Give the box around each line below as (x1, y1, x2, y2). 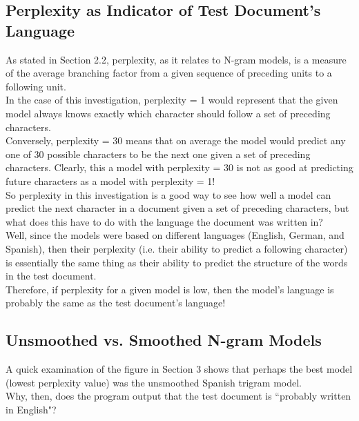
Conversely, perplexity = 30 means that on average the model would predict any (6, 133, 346, 148)
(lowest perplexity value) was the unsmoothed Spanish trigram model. (6, 375, 302, 389)
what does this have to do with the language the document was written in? (6, 214, 323, 228)
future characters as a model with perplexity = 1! (6, 173, 215, 188)
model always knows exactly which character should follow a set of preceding (6, 106, 331, 120)
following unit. (6, 79, 66, 93)
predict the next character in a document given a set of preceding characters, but (6, 201, 349, 215)
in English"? (6, 402, 57, 416)
